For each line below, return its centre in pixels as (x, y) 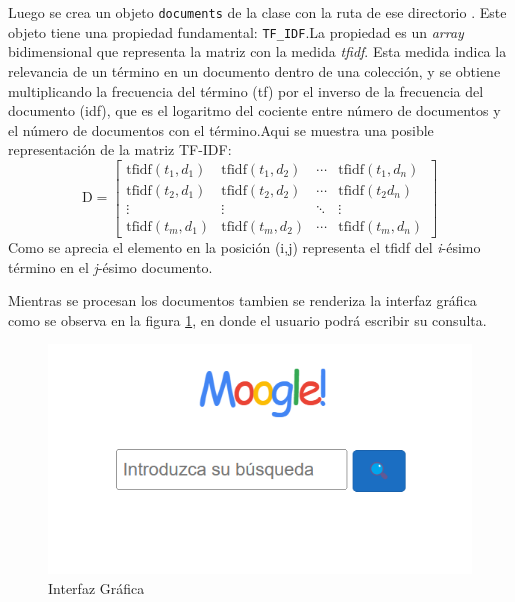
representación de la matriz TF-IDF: (120, 149)
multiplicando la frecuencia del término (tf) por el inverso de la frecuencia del (246, 90)
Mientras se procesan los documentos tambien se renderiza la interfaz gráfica (242, 300)
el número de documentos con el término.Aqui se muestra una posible (221, 129)
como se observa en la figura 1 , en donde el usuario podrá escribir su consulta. (247, 319)
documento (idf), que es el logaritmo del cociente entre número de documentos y (254, 110)
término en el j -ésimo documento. (110, 266)
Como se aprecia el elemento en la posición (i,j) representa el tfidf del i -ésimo (244, 247)
